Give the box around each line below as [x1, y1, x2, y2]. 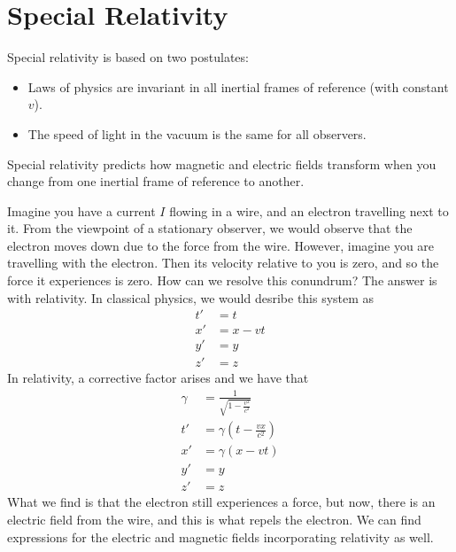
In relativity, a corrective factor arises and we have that [7, 369, 309, 387]
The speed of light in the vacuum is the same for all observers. [27, 124, 367, 143]
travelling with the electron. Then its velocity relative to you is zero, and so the [7, 253, 439, 272]
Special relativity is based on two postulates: [7, 48, 249, 66]
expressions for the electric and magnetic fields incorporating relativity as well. [7, 527, 434, 546]
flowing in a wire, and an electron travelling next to [169, 201, 449, 220]
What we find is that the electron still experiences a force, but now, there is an [7, 493, 436, 511]
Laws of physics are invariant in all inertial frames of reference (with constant [27, 77, 449, 96]
